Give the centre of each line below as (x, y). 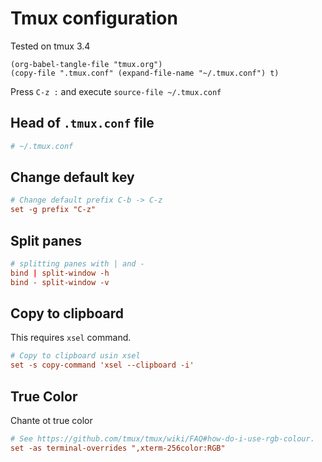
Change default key (72, 177)
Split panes (46, 240)
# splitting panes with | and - (77, 264)
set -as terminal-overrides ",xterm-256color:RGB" (118, 448)
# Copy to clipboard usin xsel (75, 356)
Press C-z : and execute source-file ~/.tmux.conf (116, 91)
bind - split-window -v (60, 282)
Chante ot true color (51, 420)
